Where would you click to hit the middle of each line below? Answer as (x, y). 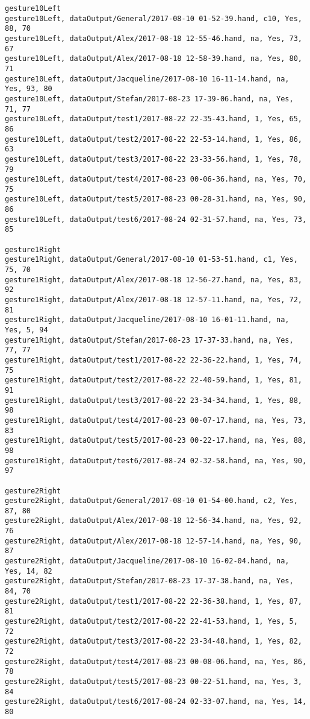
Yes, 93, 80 (29, 89)
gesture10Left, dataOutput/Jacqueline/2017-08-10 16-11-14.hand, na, (147, 79)
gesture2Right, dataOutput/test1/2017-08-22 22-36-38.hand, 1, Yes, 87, (153, 601)
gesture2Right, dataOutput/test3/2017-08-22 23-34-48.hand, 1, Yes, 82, (153, 641)
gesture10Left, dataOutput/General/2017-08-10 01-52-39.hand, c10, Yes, (153, 18)
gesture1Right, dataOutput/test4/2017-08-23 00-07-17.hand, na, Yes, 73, (156, 420)
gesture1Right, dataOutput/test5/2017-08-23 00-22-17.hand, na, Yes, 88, (156, 441)
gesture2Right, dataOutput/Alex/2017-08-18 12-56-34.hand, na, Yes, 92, (153, 521)
